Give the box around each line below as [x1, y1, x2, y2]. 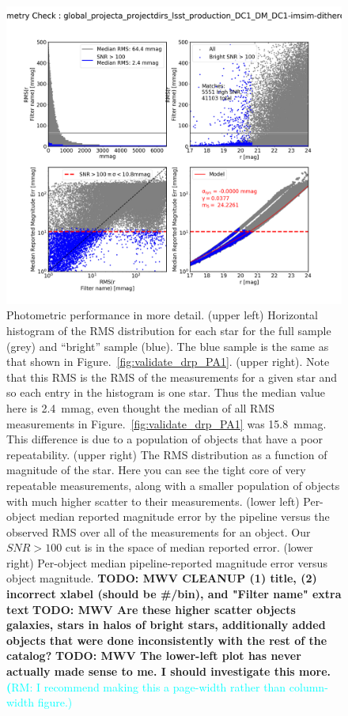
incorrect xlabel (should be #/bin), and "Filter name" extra [6, 586, 342, 602]
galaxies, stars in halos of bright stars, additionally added [6, 616, 326, 633]
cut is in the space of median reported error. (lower [65, 539, 313, 556]
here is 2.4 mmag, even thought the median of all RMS [6, 399, 275, 416]
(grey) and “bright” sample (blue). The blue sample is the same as [6, 337, 329, 354]
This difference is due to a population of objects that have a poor [6, 431, 323, 447]
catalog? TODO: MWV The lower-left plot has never [6, 647, 301, 664]
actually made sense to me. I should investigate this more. [6, 663, 331, 680]
